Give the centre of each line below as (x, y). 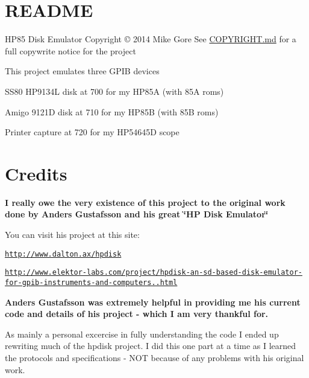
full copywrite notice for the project (70, 50)
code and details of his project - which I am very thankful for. (137, 314)
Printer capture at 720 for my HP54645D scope (92, 132)
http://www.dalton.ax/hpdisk (63, 254)
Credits (36, 173)
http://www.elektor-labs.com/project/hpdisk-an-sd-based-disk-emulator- (154, 273)
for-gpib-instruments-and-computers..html (91, 282)
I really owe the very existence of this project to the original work (145, 202)
